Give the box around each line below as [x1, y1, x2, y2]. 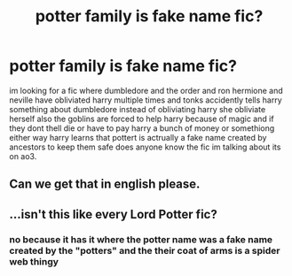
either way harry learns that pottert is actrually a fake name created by [9, 132, 267, 142]
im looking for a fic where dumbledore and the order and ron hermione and [9, 85, 284, 96]
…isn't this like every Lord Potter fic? [9, 206, 217, 222]
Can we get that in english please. [9, 177, 201, 192]
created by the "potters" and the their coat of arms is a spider [9, 244, 280, 257]
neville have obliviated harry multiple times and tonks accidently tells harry [9, 95, 282, 105]
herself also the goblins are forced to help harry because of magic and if [9, 113, 274, 124]
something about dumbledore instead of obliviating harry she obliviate [9, 103, 266, 114]
